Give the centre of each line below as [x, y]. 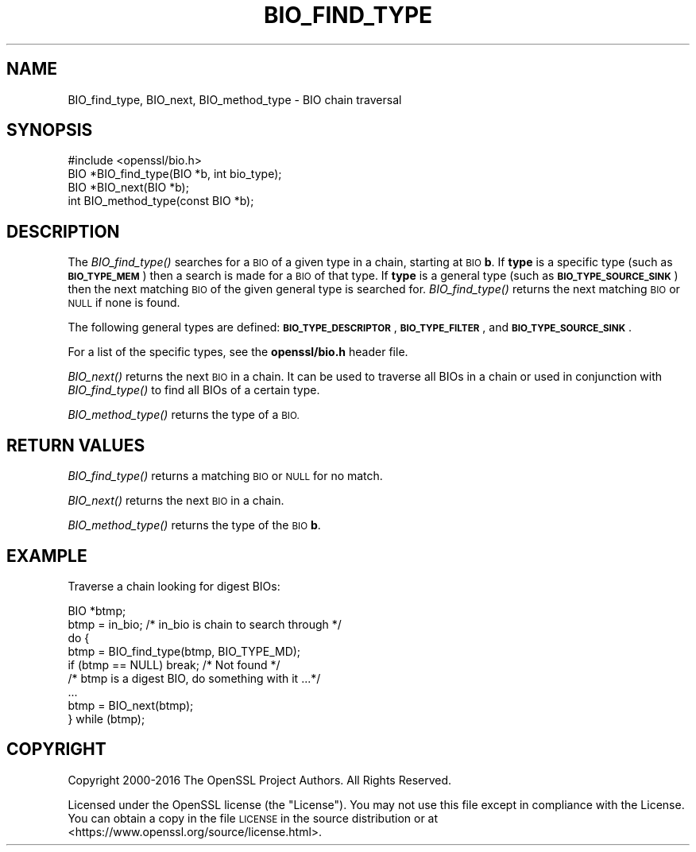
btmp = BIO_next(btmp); [131, 705]
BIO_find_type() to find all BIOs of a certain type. [194, 390]
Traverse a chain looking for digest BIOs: [174, 586]
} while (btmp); [106, 718]
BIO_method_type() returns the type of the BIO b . [194, 525]
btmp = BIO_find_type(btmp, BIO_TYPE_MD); [184, 651]
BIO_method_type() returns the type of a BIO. [184, 415]
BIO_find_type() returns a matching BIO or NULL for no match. [225, 476]
